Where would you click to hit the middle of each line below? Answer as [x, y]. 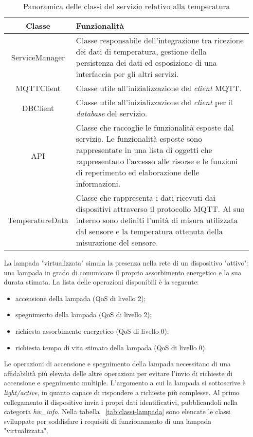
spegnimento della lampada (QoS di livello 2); [83, 314]
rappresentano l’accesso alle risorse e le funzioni [157, 161]
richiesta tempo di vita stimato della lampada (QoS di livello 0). [111, 347]
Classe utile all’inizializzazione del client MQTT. [159, 88]
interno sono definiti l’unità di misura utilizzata [157, 220]
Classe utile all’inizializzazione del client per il [154, 102]
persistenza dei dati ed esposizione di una [146, 63]
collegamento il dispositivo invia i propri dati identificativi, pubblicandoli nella [121, 402]
